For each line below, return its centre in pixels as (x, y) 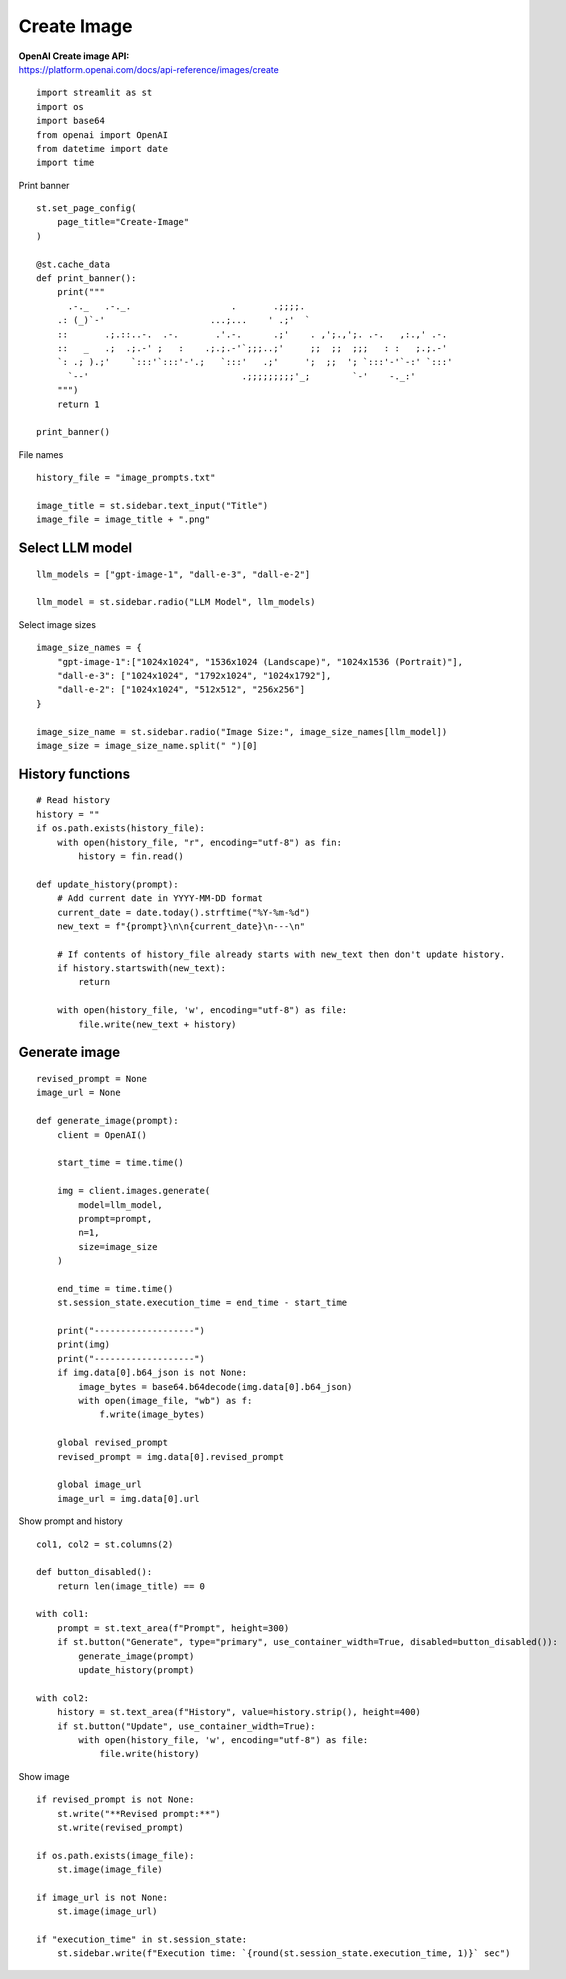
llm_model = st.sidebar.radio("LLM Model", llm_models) (176, 602)
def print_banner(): (86, 278)
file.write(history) (149, 1754)
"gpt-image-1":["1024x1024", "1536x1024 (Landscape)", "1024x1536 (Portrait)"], (260, 661)
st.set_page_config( (86, 208)
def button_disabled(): (94, 1572)
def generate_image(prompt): (107, 1121)
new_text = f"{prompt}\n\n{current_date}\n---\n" (180, 926)
